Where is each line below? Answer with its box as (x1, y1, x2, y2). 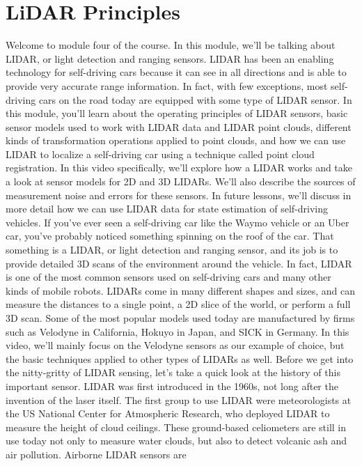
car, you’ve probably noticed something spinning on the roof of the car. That (6, 228, 334, 243)
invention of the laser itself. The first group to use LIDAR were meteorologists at (6, 392, 352, 407)
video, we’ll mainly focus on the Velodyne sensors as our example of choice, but (6, 338, 345, 352)
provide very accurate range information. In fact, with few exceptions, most (6, 78, 328, 93)
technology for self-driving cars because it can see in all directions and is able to (6, 65, 347, 79)
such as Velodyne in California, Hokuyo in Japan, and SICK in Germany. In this (6, 324, 349, 339)
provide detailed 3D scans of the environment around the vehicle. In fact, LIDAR (6, 256, 352, 270)
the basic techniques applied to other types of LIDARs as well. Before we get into (6, 351, 354, 366)
